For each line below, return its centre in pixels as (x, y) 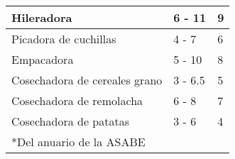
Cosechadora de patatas (70, 121)
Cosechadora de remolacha (77, 100)
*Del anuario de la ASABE (78, 142)
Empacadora (43, 59)
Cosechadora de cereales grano (87, 80)
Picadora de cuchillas (64, 39)
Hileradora (42, 17)
